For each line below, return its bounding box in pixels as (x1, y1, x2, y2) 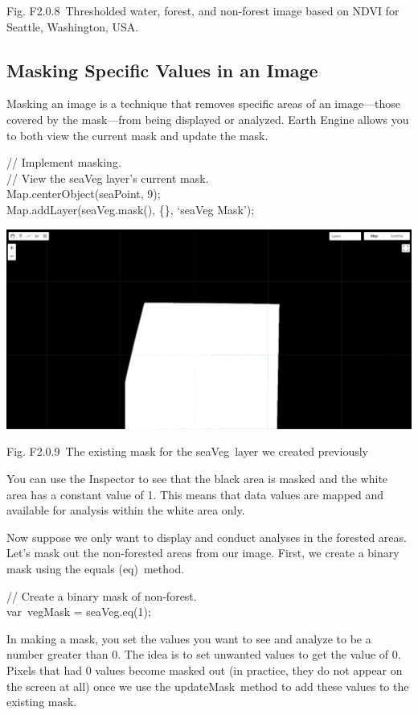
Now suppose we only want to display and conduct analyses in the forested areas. (6, 528, 407, 545)
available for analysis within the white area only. (6, 502, 245, 519)
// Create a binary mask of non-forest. (6, 587, 197, 604)
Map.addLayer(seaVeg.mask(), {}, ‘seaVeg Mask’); (6, 200, 255, 217)
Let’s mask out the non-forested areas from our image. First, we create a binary (6, 544, 400, 561)
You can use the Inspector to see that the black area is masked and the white (6, 470, 388, 487)
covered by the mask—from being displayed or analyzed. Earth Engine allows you (6, 110, 409, 127)
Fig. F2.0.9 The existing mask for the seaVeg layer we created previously (6, 443, 368, 460)
